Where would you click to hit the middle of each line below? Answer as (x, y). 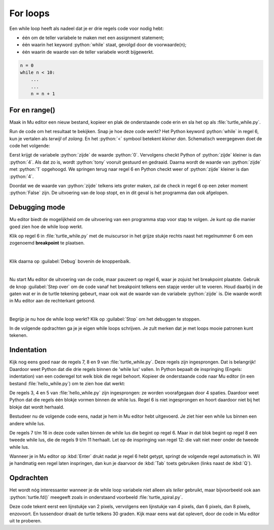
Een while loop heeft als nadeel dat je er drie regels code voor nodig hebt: (87, 28)
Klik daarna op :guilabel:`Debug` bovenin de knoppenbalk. (70, 261)
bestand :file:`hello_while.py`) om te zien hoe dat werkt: (67, 383)
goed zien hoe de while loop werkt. (46, 227)
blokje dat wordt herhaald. (37, 407)
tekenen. (19, 335)
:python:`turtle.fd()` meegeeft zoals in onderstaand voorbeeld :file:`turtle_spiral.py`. (96, 497)
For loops (30, 13)
